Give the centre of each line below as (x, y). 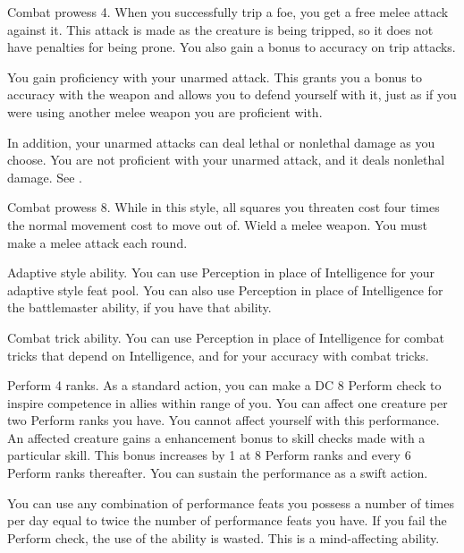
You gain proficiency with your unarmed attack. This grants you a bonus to (215, 77)
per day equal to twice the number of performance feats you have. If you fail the (227, 520)
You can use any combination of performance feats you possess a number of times (231, 502)
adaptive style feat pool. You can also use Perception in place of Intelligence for (225, 289)
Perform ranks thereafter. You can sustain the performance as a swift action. (218, 473)
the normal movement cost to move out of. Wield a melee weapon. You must (217, 224)
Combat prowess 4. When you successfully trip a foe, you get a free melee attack (228, 12)
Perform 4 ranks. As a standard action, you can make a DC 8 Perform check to (224, 385)
